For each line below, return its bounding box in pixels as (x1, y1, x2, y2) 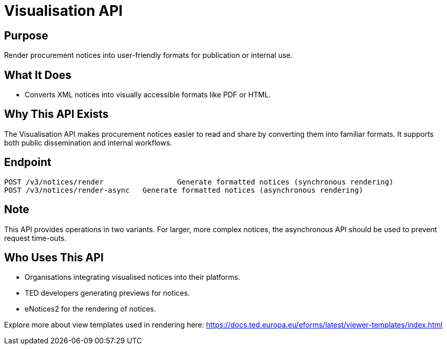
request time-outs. (4, 233, 67, 242)
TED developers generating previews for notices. (25, 289, 190, 298)
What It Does (4, 68, 71, 81)
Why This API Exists (4, 108, 109, 121)
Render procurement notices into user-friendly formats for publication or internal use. (4, 51, 293, 60)
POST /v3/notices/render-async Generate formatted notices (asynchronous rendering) (4, 186, 363, 194)
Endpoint (4, 156, 51, 169)
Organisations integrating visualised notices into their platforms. (25, 273, 241, 282)
